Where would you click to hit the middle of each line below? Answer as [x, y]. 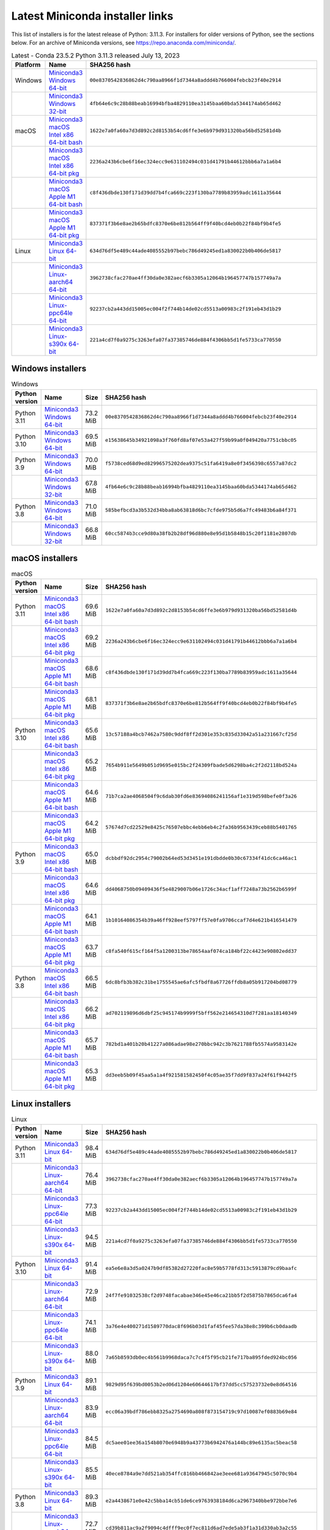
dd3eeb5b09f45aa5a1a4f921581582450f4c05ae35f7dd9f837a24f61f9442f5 [201, 1075]
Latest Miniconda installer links [92, 16]
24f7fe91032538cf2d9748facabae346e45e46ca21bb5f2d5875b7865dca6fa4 [201, 1295]
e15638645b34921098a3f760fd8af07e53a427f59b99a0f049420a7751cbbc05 [201, 440]
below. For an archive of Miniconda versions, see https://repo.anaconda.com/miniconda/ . [124, 42]
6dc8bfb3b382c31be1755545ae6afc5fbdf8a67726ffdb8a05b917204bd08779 [201, 982]
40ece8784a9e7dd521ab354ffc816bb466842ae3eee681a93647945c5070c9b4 [201, 1473]
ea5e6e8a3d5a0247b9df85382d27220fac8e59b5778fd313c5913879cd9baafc [201, 1268]
